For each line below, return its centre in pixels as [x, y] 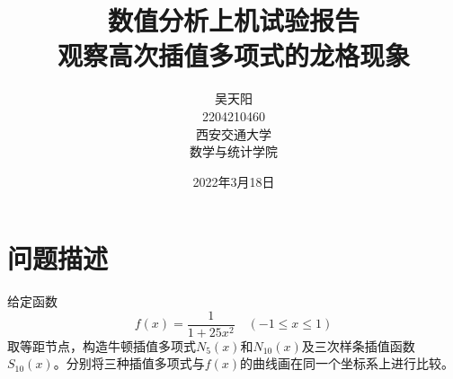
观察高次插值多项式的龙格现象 [233, 55]
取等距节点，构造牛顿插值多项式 [102, 345]
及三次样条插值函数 [358, 345]
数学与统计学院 [234, 151]
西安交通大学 [234, 133]
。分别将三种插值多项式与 [129, 363]
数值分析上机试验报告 [233, 20]
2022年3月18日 [234, 181]
